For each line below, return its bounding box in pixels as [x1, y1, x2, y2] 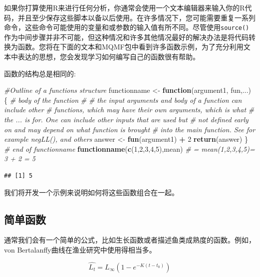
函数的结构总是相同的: [4, 68, 76, 78]
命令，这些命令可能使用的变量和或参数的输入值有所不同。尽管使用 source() [4, 22, 250, 32]
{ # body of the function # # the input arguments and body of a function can [4, 94, 242, 105]
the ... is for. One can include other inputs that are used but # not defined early [4, 114, 249, 124]
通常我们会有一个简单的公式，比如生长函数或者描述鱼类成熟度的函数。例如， [4, 235, 256, 245]
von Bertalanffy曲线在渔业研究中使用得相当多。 [4, 244, 156, 255]
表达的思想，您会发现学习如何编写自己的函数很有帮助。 [17, 51, 200, 62]
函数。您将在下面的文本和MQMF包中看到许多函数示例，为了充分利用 [17, 41, 244, 52]
